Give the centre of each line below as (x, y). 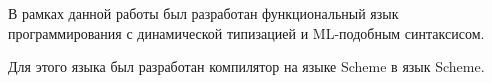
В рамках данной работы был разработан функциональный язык (203, 13)
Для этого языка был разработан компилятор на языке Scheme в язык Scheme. (246, 66)
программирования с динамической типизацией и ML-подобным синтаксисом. (246, 32)
